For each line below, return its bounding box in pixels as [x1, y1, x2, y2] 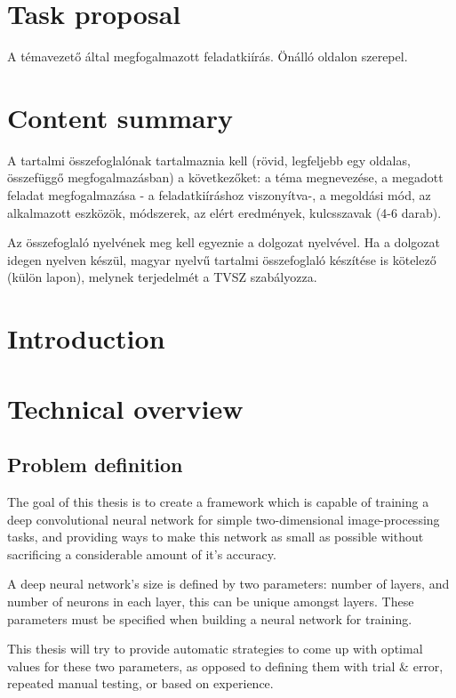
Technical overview [7, 389, 244, 426]
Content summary [7, 99, 234, 135]
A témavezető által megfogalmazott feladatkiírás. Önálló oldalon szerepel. [7, 47, 408, 66]
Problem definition [7, 451, 183, 478]
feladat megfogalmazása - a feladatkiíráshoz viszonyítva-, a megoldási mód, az [7, 186, 431, 205]
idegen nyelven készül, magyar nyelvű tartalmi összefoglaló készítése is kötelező [7, 250, 436, 269]
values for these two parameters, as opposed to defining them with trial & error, [7, 656, 444, 675]
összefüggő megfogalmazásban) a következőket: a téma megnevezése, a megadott [7, 168, 444, 187]
